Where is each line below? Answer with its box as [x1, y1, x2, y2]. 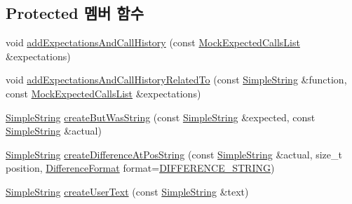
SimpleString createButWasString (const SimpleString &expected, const [6, 109, 316, 124]
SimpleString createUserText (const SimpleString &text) [6, 184, 249, 198]
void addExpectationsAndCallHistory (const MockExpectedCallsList [6, 35, 300, 50]
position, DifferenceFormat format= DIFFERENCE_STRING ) [6, 161, 275, 175]
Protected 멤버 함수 [6, 2, 144, 24]
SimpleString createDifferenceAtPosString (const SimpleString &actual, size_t [6, 147, 342, 161]
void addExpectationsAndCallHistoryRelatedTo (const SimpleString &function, [6, 72, 347, 87]
